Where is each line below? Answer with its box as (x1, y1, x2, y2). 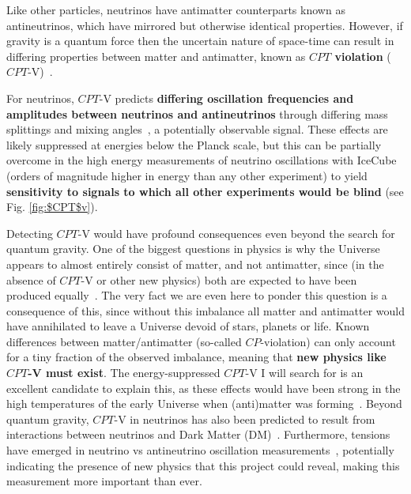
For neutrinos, (6, 89, 74, 106)
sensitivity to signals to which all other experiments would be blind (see (6, 183, 404, 199)
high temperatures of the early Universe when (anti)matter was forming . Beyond (6, 395, 402, 412)
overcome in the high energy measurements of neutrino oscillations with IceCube (6, 152, 397, 168)
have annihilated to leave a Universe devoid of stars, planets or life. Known (6, 318, 370, 334)
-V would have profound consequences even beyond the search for (77, 224, 395, 241)
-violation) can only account (260, 333, 396, 349)
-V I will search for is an (245, 364, 364, 381)
